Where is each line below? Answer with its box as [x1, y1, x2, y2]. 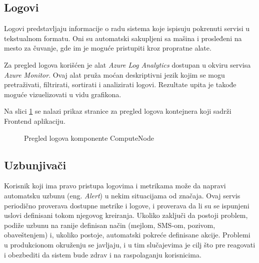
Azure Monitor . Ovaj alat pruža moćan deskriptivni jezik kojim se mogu [4, 69, 225, 80]
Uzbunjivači [4, 157, 66, 172]
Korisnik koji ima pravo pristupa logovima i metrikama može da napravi [4, 180, 226, 191]
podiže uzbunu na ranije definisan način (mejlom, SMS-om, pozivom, [4, 219, 215, 230]
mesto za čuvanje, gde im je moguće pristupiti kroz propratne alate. [4, 43, 211, 53]
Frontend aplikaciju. [4, 115, 65, 126]
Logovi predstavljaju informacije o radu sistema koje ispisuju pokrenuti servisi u [4, 23, 249, 34]
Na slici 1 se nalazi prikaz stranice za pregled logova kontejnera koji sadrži [4, 106, 231, 116]
